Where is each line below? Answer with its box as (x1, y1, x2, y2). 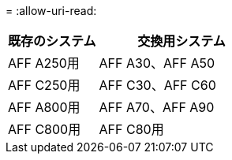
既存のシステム (8, 33, 96, 49)
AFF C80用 (99, 121, 164, 137)
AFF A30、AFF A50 (99, 55, 215, 71)
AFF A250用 (8, 55, 80, 71)
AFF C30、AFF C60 (99, 77, 216, 93)
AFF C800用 (8, 121, 81, 137)
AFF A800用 (8, 99, 80, 115)
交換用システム (137, 33, 226, 49)
